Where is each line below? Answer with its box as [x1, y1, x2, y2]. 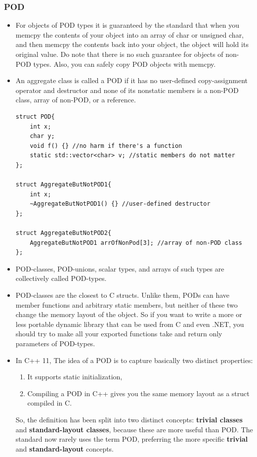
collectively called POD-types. [15, 273, 107, 283]
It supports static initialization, [27, 371, 123, 382]
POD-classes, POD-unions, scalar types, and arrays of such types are [15, 263, 224, 274]
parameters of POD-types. [15, 338, 95, 349]
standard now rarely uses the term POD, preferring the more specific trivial [15, 434, 248, 444]
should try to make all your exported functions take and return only [15, 328, 222, 339]
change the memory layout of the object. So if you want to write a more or [15, 309, 242, 320]
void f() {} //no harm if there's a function [30, 142, 182, 149]
